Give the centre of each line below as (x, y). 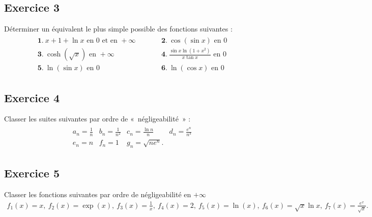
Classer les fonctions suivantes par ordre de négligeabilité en (98, 194)
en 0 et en (102, 40)
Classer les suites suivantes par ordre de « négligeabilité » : (97, 119)
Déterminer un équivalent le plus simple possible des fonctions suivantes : (118, 29)
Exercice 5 (32, 173)
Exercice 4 (32, 97)
